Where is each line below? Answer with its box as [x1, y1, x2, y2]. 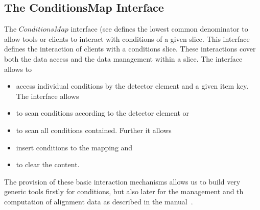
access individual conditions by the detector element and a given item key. [16, 81, 249, 91]
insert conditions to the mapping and [16, 142, 133, 152]
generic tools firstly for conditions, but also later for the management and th [4, 186, 244, 197]
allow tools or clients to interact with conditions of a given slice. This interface [4, 33, 250, 44]
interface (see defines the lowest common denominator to [70, 23, 248, 34]
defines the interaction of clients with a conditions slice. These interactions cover [4, 43, 256, 54]
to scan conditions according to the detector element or [16, 108, 189, 118]
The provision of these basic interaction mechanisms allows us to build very [4, 176, 241, 187]
